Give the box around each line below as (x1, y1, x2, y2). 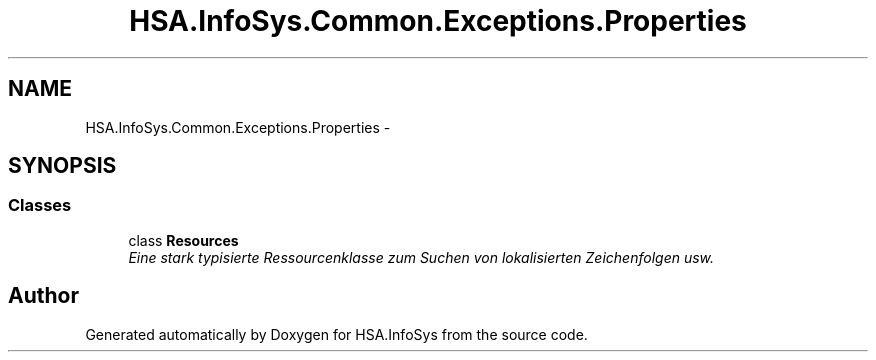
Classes (8, 195, 72, 216)
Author (8, 283, 79, 309)
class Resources (128, 231, 239, 249)
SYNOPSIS (8, 153, 117, 179)
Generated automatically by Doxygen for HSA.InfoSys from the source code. (85, 325, 588, 343)
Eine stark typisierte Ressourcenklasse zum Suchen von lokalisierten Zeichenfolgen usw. (128, 248, 715, 266)
